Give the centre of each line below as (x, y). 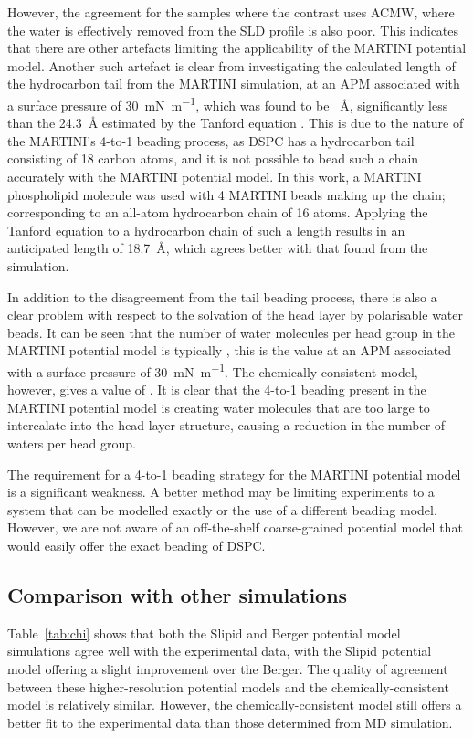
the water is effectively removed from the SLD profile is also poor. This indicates (233, 30)
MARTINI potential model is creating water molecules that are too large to (219, 407)
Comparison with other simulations (178, 594)
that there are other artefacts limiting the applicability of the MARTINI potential (237, 48)
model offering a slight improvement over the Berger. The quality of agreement (228, 668)
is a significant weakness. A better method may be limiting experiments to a (221, 492)
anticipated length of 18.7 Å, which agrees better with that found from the (218, 248)
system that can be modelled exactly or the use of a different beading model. (222, 509)
